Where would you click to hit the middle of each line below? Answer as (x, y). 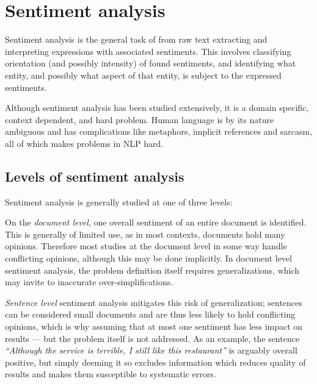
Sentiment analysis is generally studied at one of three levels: (119, 201)
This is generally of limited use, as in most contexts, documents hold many (145, 234)
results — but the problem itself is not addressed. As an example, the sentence (152, 338)
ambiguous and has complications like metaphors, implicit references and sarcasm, (159, 131)
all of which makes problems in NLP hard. (84, 143)
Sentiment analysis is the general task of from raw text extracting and (136, 39)
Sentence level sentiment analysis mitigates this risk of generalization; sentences (154, 302)
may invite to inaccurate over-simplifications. (89, 282)
